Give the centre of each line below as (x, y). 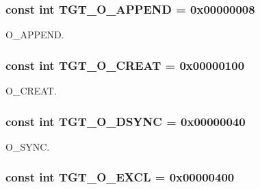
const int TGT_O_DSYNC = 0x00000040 (126, 121)
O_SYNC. (28, 146)
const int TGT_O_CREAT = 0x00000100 (125, 65)
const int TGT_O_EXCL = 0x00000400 (120, 177)
